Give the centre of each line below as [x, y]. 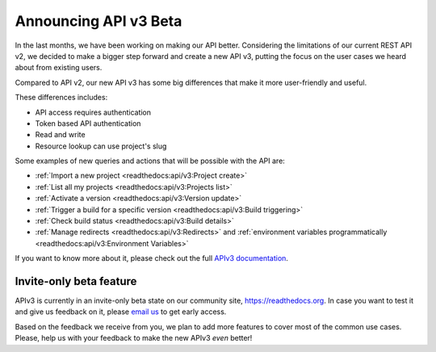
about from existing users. [59, 68]
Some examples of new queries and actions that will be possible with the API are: [150, 161]
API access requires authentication [93, 112]
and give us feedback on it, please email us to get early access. [121, 312]
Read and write [60, 135]
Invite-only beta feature [76, 281]
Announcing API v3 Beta [99, 21]
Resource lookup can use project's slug [101, 146]
